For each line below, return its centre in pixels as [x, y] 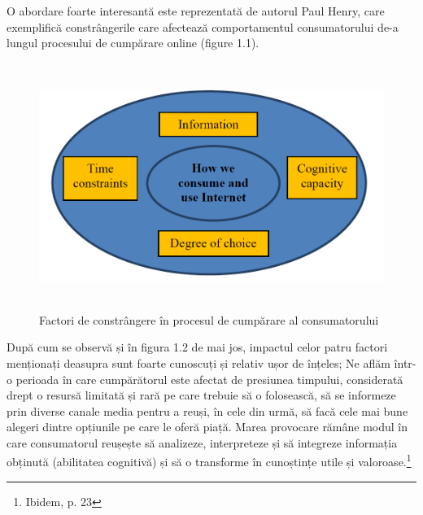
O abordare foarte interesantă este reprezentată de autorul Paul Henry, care [196, 11]
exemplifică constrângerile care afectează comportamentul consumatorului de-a [203, 26]
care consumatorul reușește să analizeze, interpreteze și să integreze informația [202, 442]
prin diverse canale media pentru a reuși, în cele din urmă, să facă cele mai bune [207, 410]
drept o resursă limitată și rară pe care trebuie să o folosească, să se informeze [201, 395]
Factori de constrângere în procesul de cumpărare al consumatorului [209, 319]
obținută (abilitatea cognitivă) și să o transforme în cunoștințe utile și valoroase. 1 [209, 460]
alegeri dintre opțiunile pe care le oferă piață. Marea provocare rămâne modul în [207, 427]
